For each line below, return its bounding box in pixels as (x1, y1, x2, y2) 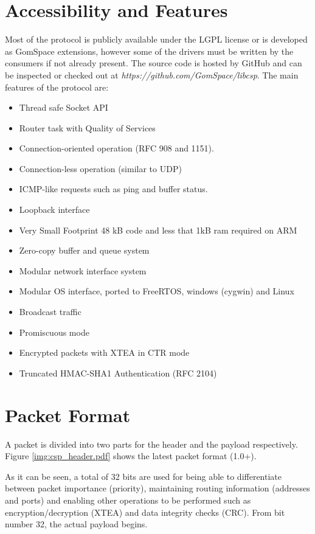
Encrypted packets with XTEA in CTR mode (19, 346, 190, 359)
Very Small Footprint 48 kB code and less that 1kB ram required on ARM (19, 223, 297, 236)
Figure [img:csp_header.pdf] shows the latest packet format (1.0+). (5, 449, 257, 462)
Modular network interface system (19, 264, 147, 277)
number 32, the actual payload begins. (5, 518, 148, 530)
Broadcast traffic (19, 305, 81, 318)
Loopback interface (19, 203, 90, 216)
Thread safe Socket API (19, 101, 108, 114)
